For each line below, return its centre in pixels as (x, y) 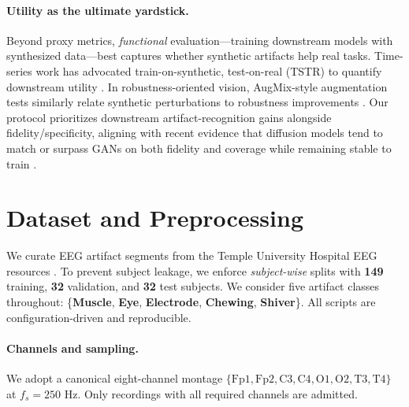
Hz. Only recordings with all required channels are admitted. (211, 393)
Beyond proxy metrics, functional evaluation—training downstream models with (200, 40)
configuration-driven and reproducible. (99, 317)
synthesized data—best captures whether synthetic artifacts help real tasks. (189, 55)
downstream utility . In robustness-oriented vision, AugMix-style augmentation (197, 86)
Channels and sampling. (73, 348)
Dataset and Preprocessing (155, 218)
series (19, 70)
